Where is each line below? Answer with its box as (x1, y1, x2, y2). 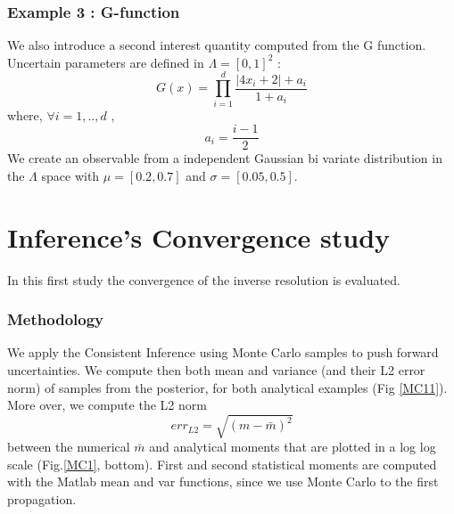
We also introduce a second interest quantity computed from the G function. (7, 36, 426, 54)
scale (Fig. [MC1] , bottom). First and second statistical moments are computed (7, 454, 437, 473)
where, (7, 105, 43, 124)
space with (41, 166, 100, 184)
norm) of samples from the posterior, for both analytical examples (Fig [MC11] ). (7, 378, 448, 396)
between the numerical (7, 437, 130, 456)
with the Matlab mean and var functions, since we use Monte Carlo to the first (7, 472, 439, 491)
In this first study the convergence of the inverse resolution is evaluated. (7, 270, 400, 289)
